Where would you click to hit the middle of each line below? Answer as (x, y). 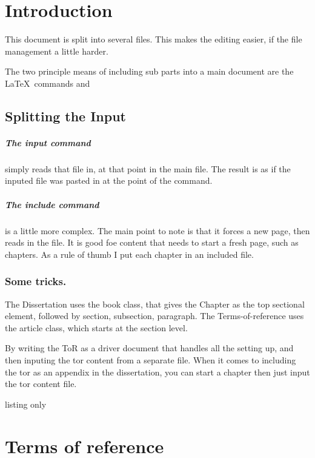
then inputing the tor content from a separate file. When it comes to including (151, 359)
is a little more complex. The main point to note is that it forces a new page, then (157, 230)
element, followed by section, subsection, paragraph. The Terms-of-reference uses (154, 316)
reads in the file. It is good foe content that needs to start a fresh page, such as (152, 242)
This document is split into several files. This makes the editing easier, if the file (154, 39)
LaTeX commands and (48, 83)
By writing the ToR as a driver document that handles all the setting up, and (149, 348)
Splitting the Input (65, 116)
